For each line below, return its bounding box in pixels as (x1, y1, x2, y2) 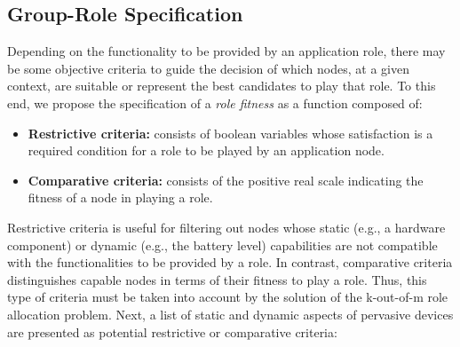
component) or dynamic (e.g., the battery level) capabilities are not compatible (7, 235, 438, 254)
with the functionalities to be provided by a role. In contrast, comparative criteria (7, 253, 453, 272)
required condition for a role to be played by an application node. (28, 141, 385, 160)
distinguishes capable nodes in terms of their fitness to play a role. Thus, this (7, 270, 427, 288)
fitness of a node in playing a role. (28, 188, 213, 207)
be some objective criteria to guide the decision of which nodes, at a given (7, 59, 409, 77)
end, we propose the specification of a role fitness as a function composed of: (7, 93, 423, 112)
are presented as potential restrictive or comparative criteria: (7, 322, 337, 341)
